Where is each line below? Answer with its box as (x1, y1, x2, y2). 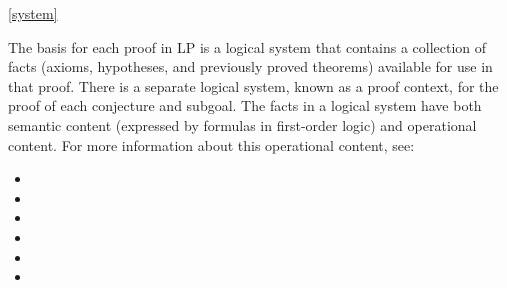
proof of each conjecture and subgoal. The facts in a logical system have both (8, 95, 482, 116)
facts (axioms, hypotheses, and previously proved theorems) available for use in (8, 56, 493, 77)
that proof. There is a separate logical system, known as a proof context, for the (8, 75, 499, 96)
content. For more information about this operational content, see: (8, 134, 415, 155)
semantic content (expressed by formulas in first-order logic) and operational (8, 114, 477, 135)
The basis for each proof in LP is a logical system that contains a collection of (8, 36, 487, 57)
